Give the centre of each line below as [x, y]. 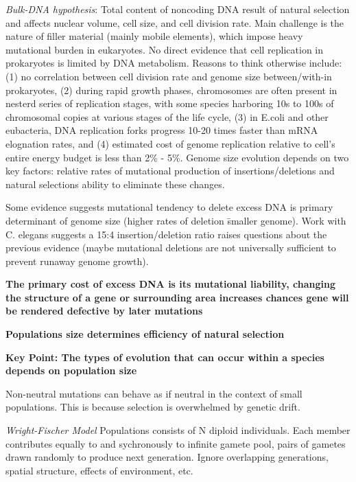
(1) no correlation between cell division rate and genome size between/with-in [169, 76]
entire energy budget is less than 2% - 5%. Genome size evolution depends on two [177, 157]
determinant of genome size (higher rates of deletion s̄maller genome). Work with [176, 220]
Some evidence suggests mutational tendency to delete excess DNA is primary [169, 207]
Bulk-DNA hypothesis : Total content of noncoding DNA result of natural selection [178, 9]
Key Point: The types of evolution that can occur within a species [165, 357]
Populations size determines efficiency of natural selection [145, 334]
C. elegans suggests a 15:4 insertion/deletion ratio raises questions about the [166, 234]
